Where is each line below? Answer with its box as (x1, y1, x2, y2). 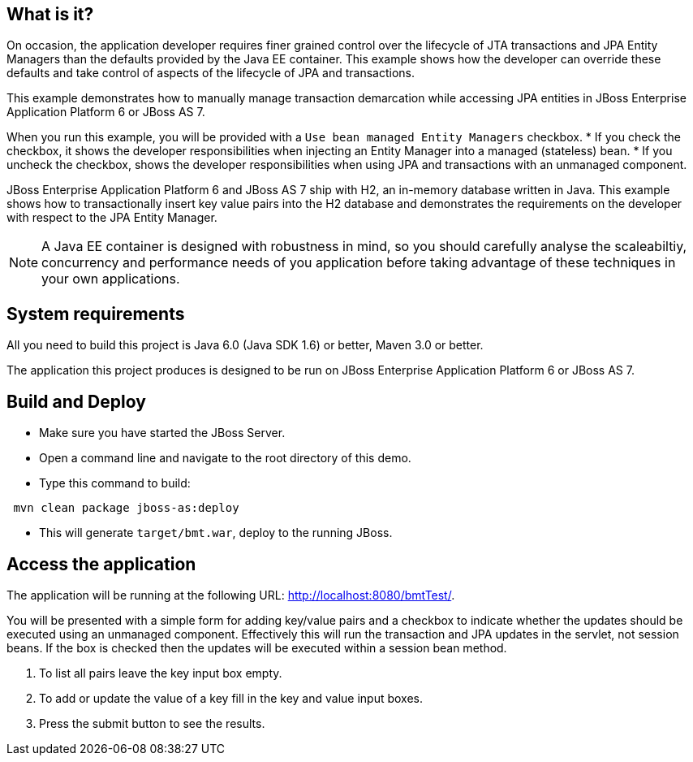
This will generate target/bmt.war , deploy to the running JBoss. (39, 526, 393, 540)
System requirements (6, 303, 185, 324)
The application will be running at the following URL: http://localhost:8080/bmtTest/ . (6, 587, 455, 602)
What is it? (6, 4, 94, 24)
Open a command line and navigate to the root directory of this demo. (39, 451, 411, 465)
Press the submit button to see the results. (39, 716, 265, 730)
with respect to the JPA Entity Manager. (6, 210, 217, 225)
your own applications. (41, 271, 180, 288)
